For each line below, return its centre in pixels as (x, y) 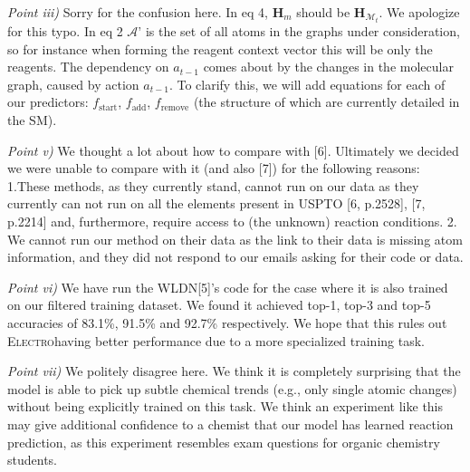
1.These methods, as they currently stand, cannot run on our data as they (213, 185)
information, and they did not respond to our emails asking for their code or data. (235, 257)
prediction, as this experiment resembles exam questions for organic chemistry (224, 442)
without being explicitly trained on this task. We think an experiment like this (225, 406)
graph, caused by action (73, 84)
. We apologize (419, 12)
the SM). (32, 120)
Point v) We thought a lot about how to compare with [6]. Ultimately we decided (233, 150)
